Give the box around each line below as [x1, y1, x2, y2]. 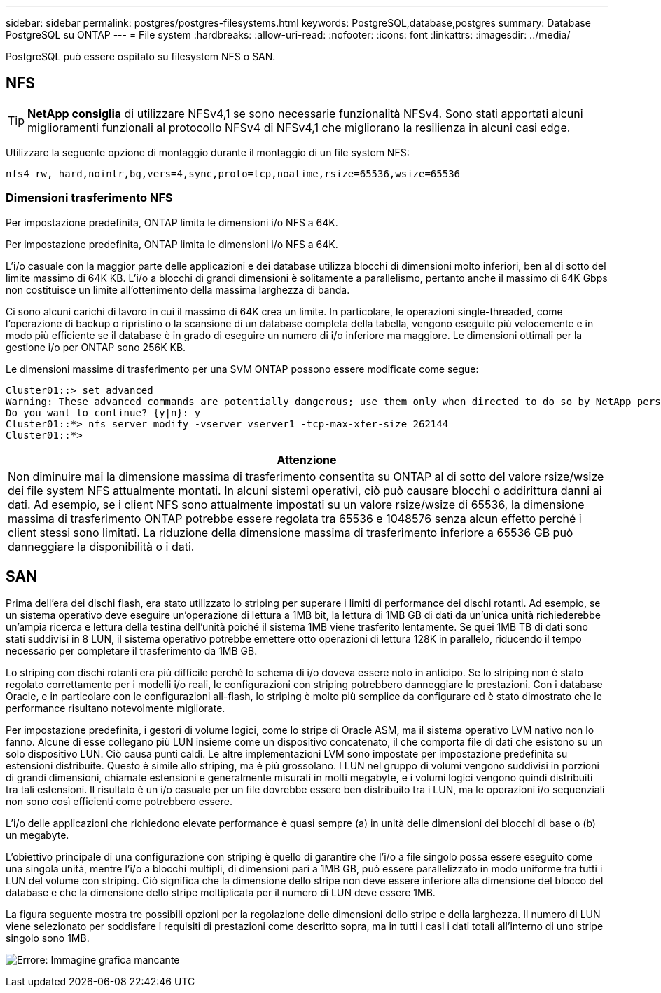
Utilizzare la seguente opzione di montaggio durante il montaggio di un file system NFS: [6, 146, 410, 158]
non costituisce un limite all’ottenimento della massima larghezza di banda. [6, 283, 350, 296]
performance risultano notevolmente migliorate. [6, 702, 225, 715]
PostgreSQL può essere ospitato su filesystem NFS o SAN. [6, 50, 276, 62]
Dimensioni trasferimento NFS [6, 191, 173, 205]
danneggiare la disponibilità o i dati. [8, 539, 195, 554]
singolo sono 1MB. [6, 932, 90, 945]
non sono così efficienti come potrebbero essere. [6, 795, 232, 808]
